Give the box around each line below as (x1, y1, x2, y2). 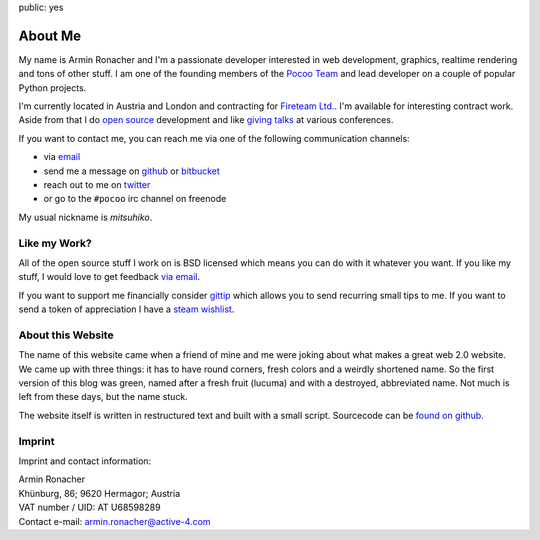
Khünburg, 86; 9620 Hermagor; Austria (18, 487, 181, 499)
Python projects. (18, 81, 87, 94)
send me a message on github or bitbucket (43, 165, 220, 177)
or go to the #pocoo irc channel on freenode (43, 193, 227, 205)
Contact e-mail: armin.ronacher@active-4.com (18, 515, 211, 527)
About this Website (18, 328, 114, 342)
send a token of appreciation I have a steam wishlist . (18, 303, 235, 315)
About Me (18, 27, 82, 44)
